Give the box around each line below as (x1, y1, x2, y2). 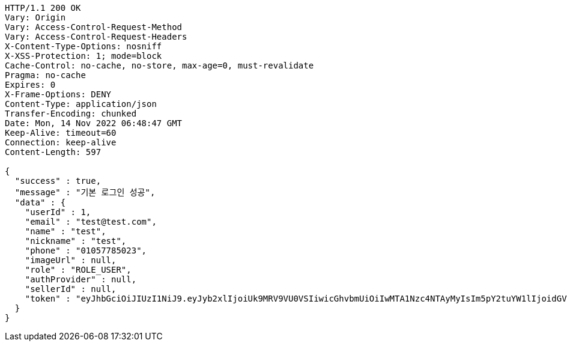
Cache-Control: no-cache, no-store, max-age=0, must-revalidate (5, 61, 314, 70)
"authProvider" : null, (25, 275, 137, 284)
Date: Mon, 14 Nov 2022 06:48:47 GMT (5, 118, 183, 128)
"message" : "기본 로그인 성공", (14, 187, 156, 197)
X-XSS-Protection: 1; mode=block (5, 51, 162, 61)
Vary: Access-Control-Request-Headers (5, 32, 187, 41)
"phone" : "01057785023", (25, 246, 147, 255)
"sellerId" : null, (25, 284, 117, 294)
